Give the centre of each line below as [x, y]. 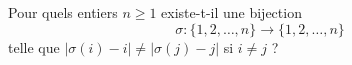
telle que [34, 46]
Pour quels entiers [63, 12]
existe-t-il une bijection [231, 12]
